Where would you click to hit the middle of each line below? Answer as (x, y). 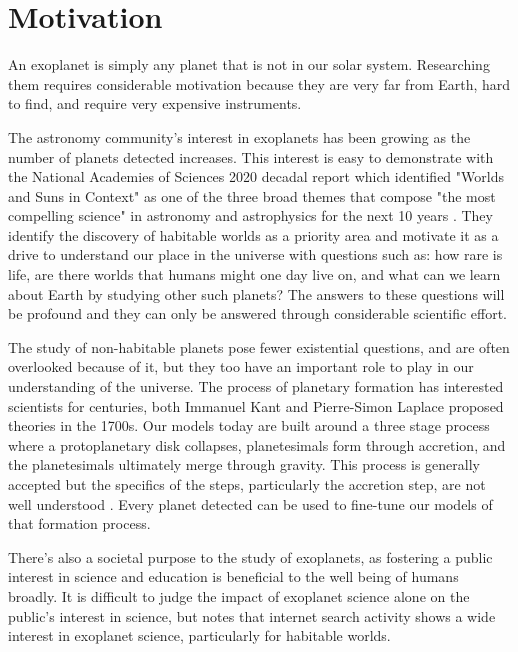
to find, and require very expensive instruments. (155, 103)
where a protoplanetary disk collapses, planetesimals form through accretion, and (257, 444)
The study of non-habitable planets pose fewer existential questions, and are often (259, 346)
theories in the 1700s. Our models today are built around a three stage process (249, 425)
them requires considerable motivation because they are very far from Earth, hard (259, 83)
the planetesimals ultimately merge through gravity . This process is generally (244, 464)
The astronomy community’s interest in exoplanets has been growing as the (239, 136)
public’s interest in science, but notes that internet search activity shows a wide (252, 615)
